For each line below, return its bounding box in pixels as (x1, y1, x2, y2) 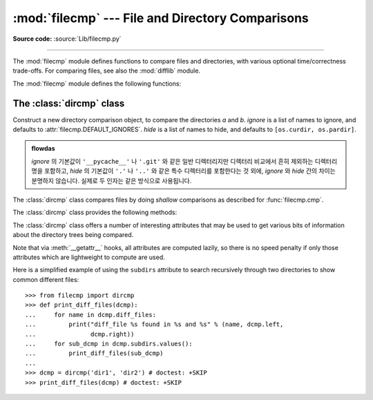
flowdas (31, 144, 55, 153)
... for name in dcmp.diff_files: (25, 311, 157, 318)
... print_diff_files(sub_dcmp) (25, 350, 164, 357)
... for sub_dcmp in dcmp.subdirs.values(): (25, 340, 193, 348)
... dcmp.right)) (25, 330, 135, 338)
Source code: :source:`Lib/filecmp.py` (12, 35, 122, 43)
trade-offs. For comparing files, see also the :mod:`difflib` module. (12, 66, 200, 75)
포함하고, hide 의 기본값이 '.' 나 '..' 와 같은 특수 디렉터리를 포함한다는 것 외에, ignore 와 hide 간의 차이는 (44, 166, 336, 175)
